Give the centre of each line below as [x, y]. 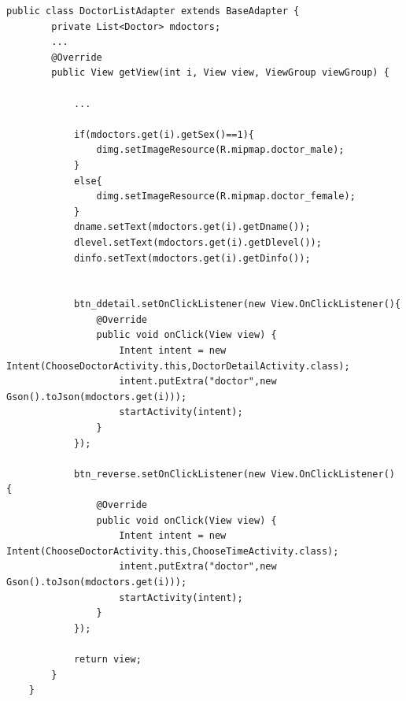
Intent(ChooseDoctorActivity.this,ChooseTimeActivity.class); [173, 551]
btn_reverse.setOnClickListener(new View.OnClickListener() [234, 474]
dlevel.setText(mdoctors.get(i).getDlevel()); [197, 242]
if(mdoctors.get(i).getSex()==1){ [164, 134]
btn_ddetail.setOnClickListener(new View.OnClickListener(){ [237, 304]
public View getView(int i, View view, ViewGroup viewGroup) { [220, 73]
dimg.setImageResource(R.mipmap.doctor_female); [226, 197]
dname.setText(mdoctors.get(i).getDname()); [192, 227]
